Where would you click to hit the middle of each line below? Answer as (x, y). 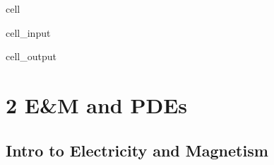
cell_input (28, 32)
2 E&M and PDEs (97, 104)
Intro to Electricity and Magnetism (137, 150)
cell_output (31, 56)
